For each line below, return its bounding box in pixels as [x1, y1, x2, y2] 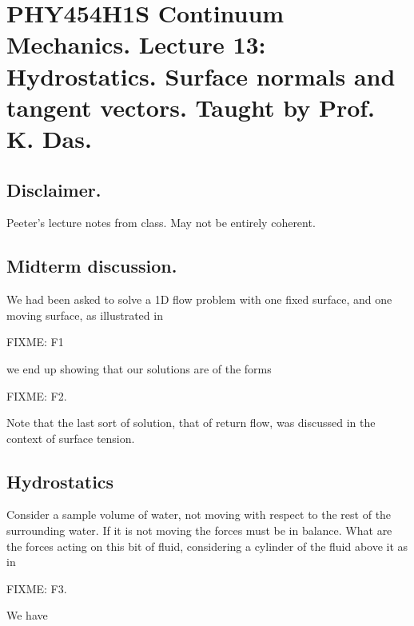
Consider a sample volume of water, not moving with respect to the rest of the [6, 506, 392, 523]
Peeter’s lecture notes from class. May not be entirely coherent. [6, 214, 316, 231]
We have [6, 607, 48, 624]
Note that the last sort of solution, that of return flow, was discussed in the [6, 414, 376, 431]
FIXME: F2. [6, 387, 67, 404]
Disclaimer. [6, 177, 102, 201]
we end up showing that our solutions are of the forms [6, 360, 272, 377]
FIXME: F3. [6, 580, 67, 596]
